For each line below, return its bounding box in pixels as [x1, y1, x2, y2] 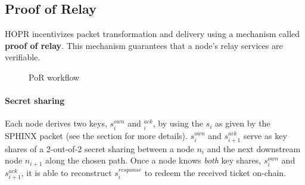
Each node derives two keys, [5, 117, 107, 129]
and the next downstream [207, 142, 301, 155]
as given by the [214, 117, 270, 129]
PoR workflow [29, 70, 80, 83]
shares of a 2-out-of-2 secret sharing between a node [5, 142, 194, 155]
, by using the [152, 117, 203, 129]
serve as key [243, 129, 287, 141]
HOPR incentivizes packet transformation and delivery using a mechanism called [5, 27, 300, 40]
